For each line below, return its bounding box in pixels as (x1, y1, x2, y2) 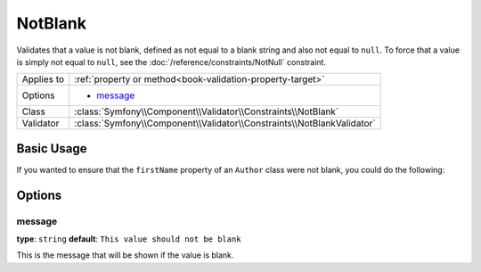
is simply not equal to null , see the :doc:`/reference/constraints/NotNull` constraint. (16, 56, 327, 67)
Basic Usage (16, 141, 87, 156)
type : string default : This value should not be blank (16, 234, 241, 244)
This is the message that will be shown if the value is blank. (16, 250, 234, 260)
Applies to (21, 73, 65, 86)
